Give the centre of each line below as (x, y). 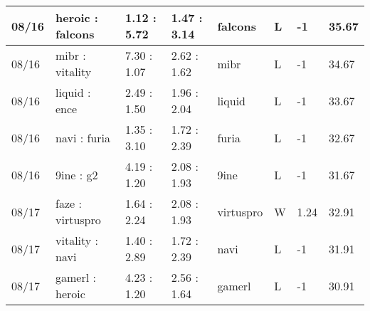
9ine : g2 (77, 174)
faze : (69, 203)
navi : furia (83, 137)
